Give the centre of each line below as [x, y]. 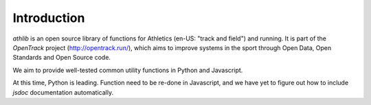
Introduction [49, 18]
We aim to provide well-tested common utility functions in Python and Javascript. [128, 70]
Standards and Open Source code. [62, 58]
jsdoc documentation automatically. [63, 92]
